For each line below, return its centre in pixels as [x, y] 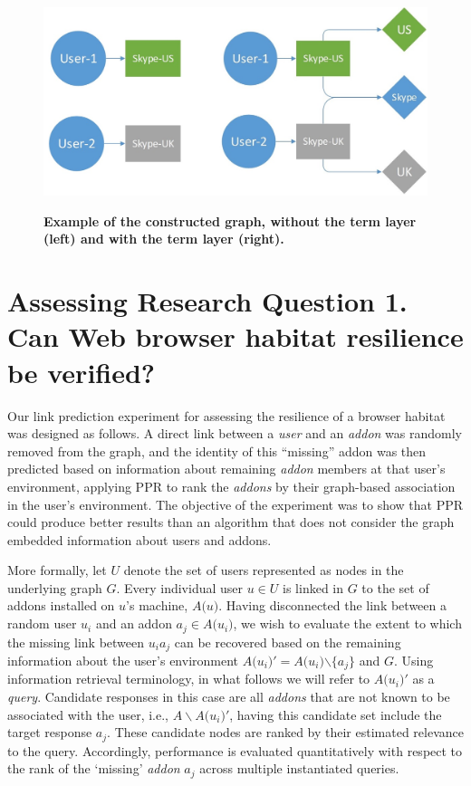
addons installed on [61, 605]
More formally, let [57, 570]
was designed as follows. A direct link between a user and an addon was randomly [235, 433]
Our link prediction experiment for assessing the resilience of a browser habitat [226, 415]
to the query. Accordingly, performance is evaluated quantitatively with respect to [235, 750]
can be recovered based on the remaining [288, 642]
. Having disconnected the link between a [332, 605]
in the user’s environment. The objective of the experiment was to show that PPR [235, 504]
